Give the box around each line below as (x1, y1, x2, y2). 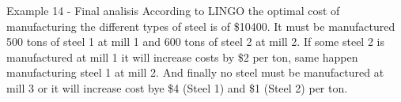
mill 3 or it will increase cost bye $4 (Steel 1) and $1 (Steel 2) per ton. (6, 79, 348, 96)
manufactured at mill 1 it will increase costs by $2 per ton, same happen (6, 48, 358, 65)
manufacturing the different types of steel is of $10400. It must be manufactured (6, 17, 395, 34)
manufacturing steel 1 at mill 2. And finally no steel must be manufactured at (6, 64, 384, 81)
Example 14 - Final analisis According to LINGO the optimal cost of (6, 2, 340, 18)
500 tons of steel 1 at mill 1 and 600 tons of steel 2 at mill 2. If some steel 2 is (6, 33, 384, 50)
